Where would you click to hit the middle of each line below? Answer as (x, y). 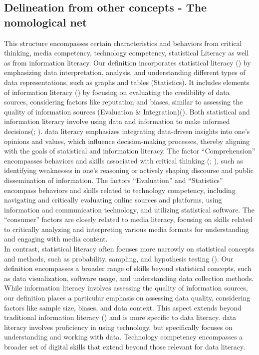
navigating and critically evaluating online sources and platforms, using (113, 200)
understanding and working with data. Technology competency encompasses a (124, 337)
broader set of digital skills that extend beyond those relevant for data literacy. (125, 346)
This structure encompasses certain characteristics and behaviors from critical (123, 43)
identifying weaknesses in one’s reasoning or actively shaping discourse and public (129, 170)
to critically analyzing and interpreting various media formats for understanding (127, 229)
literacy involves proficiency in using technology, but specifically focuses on (118, 327)
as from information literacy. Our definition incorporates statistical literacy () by (128, 62)
